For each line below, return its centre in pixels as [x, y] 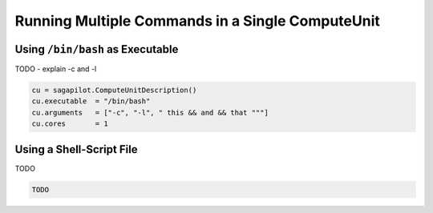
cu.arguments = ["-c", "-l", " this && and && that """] [150, 113]
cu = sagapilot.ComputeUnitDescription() [114, 90]
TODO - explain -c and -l [56, 69]
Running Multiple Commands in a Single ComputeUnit [197, 21]
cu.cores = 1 [70, 124]
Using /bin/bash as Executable [97, 49]
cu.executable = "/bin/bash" [91, 101]
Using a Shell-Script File [76, 149]
